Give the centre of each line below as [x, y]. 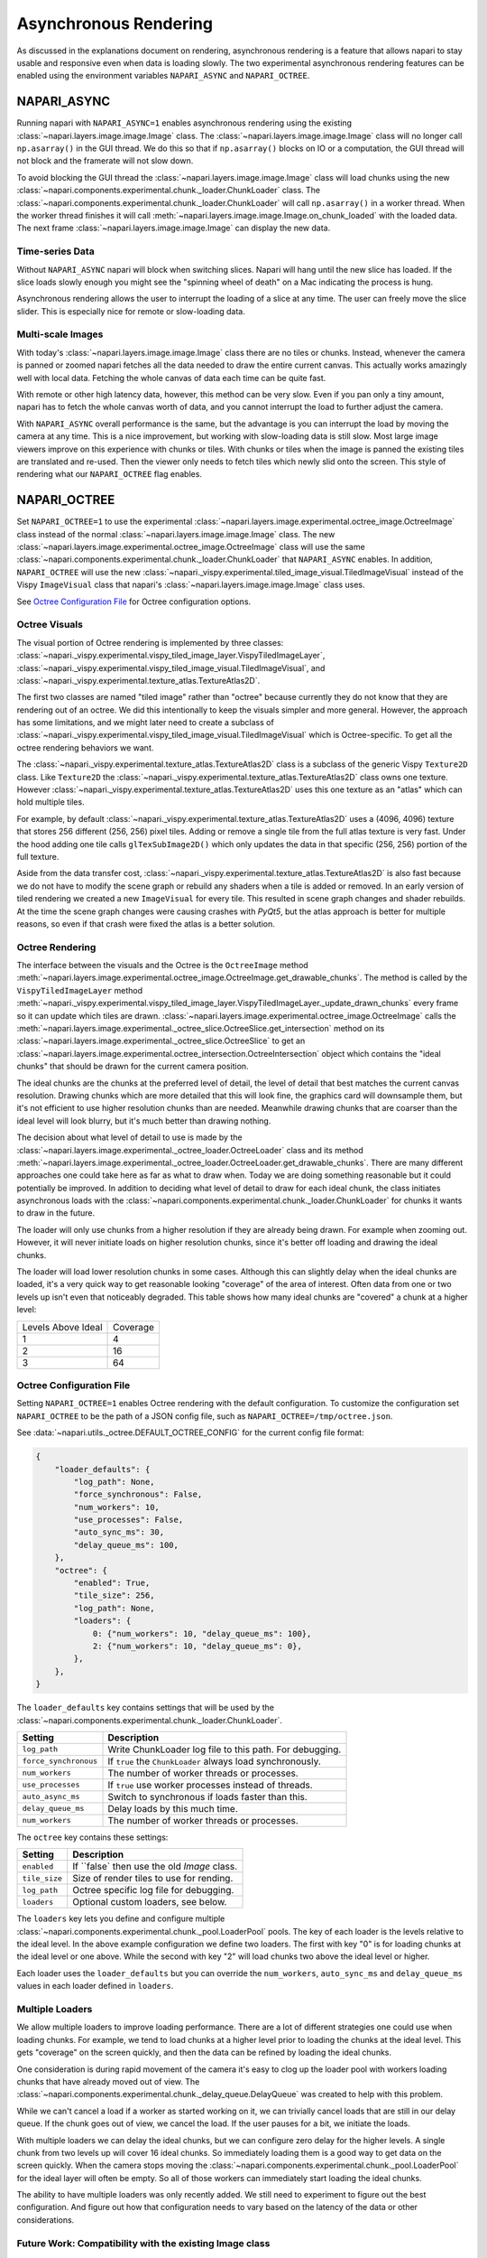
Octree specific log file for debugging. [153, 1890]
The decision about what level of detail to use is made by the [129, 1137]
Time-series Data [55, 251]
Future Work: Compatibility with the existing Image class [143, 2243]
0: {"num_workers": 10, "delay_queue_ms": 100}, [202, 1633]
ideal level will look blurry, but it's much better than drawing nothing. [144, 1121]
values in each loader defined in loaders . [95, 1986]
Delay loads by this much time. [173, 1808]
